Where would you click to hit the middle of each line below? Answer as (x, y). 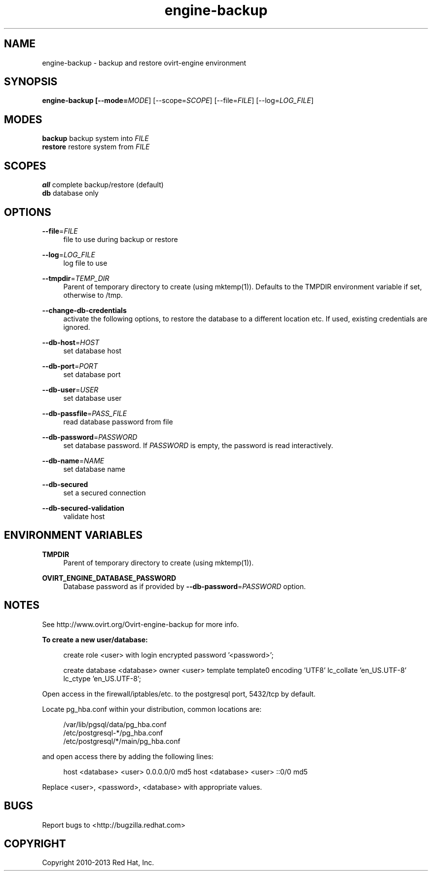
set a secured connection (105, 492)
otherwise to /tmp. (93, 295)
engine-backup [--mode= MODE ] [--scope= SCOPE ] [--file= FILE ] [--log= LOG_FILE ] (178, 101)
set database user (92, 398)
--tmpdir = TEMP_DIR (76, 278)
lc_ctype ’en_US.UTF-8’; (102, 678)
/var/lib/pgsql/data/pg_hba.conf (115, 724)
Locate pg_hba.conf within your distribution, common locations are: (152, 709)
